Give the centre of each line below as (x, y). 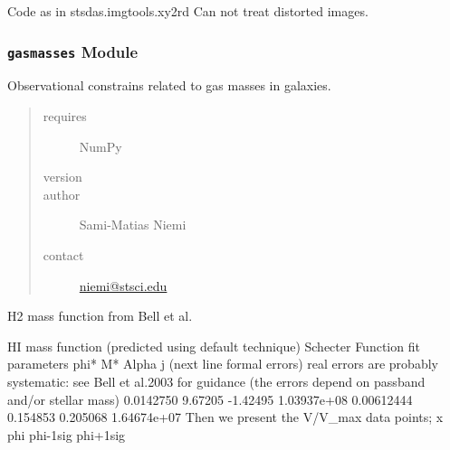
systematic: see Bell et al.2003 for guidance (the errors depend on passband (216, 381)
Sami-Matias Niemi (133, 225)
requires (65, 115)
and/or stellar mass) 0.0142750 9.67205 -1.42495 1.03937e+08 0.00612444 (210, 399)
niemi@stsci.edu (123, 285)
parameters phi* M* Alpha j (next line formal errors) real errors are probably (223, 364)
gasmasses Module (73, 51)
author (62, 194)
